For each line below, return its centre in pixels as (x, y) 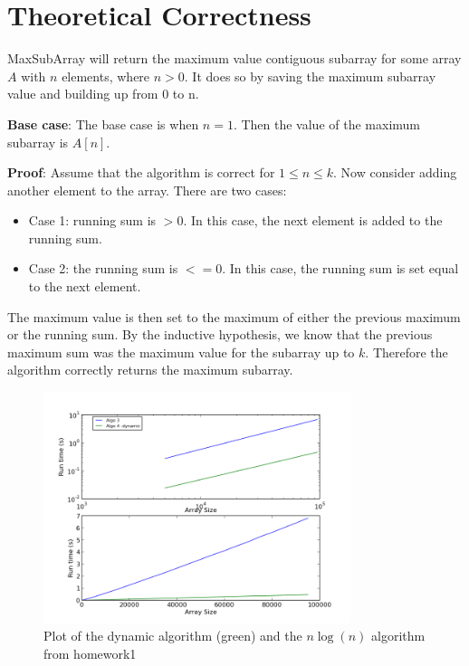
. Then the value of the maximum (326, 124)
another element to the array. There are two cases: (147, 190)
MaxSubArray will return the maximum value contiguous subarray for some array (234, 58)
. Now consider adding (395, 172)
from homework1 (90, 653)
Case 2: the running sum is (103, 268)
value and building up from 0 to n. (103, 94)
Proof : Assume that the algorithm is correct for (141, 172)
